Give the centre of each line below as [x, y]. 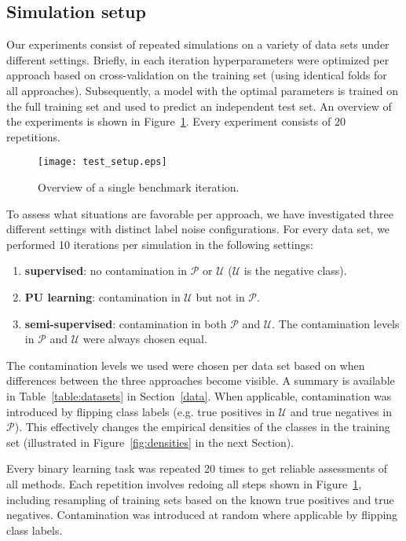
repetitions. [33, 136]
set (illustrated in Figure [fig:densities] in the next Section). [150, 442]
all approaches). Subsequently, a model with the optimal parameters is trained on [203, 90]
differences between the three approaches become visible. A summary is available [201, 380]
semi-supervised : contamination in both [126, 323]
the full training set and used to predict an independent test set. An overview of [199, 106]
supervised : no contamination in [106, 270]
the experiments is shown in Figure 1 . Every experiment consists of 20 [176, 121]
